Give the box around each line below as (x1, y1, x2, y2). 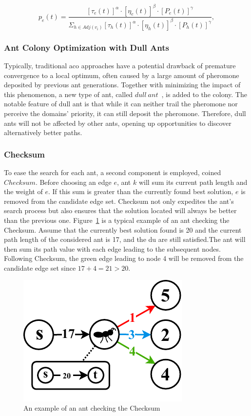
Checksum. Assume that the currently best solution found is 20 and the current (4, 224, 242, 235)
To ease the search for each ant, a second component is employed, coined (4, 167, 221, 178)
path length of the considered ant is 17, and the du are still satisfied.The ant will (4, 234, 246, 244)
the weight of (4, 186, 43, 197)
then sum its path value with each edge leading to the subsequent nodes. (4, 243, 221, 254)
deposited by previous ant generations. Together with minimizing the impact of (4, 79, 241, 90)
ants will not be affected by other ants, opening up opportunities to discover (4, 118, 232, 128)
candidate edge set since (4, 263, 76, 273)
